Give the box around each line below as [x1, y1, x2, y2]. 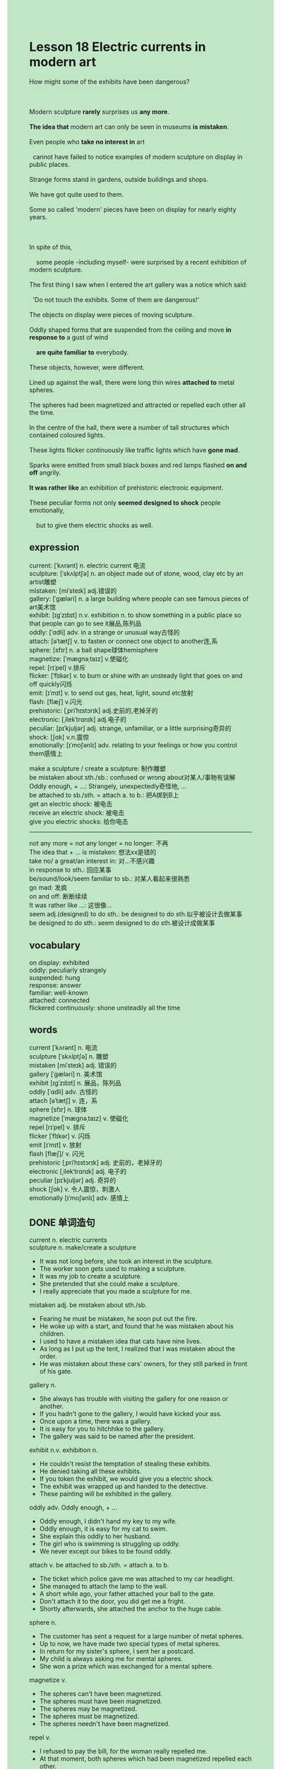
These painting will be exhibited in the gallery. [39, 1489, 173, 1498]
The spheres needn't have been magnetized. [39, 1719, 170, 1728]
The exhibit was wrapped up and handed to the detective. [39, 1482, 208, 1491]
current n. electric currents [29, 1235, 108, 1245]
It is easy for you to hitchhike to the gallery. [39, 1424, 165, 1433]
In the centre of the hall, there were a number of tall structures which [29, 423, 229, 432]
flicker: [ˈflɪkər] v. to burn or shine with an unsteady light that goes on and [29, 671, 243, 679]
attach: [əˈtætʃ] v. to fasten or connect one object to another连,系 [29, 637, 218, 645]
